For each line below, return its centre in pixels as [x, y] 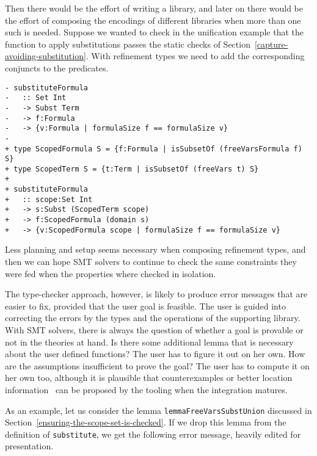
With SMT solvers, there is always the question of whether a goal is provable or [154, 329]
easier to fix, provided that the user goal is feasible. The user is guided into [145, 306]
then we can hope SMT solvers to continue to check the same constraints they [151, 261]
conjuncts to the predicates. [57, 67]
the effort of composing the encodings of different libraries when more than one [153, 20]
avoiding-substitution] [46, 56]
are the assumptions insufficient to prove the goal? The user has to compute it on [157, 365]
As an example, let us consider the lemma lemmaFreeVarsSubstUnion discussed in [158, 410]
